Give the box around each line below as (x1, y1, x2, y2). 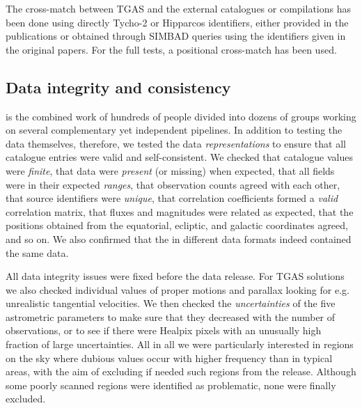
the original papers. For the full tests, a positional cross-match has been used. (6, 42, 337, 56)
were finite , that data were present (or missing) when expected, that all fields (6, 163, 335, 178)
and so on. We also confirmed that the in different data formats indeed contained (6, 231, 352, 246)
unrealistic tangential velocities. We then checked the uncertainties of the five (6, 296, 336, 311)
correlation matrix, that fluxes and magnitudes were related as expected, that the (6, 204, 354, 219)
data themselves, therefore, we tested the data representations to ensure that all (6, 136, 346, 150)
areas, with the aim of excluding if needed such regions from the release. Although (6, 364, 356, 379)
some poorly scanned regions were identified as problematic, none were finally (6, 377, 336, 392)
